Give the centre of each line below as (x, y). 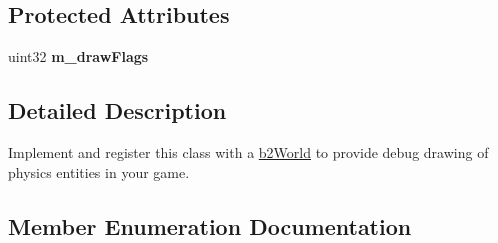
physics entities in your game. (99, 171)
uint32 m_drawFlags (78, 56)
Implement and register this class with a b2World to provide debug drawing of (248, 152)
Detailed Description (117, 110)
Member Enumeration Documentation (210, 225)
